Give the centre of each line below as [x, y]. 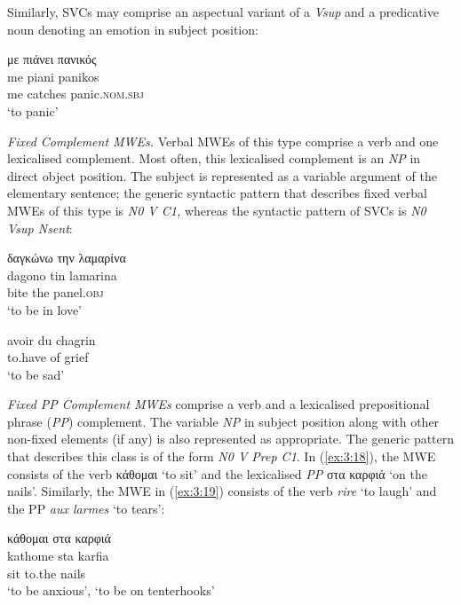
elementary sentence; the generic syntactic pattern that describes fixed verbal [217, 193]
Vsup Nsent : [40, 228]
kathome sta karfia [58, 556]
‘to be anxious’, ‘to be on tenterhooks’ [111, 590]
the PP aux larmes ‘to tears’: [86, 508]
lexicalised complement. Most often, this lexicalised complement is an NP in [214, 158]
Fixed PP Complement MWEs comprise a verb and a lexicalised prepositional [219, 404]
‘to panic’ [33, 110]
